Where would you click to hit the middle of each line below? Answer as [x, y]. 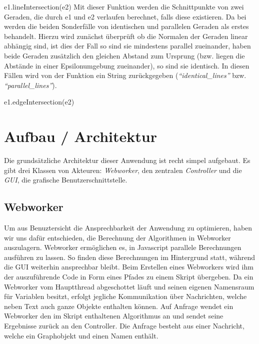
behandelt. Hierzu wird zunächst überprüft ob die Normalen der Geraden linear [126, 36]
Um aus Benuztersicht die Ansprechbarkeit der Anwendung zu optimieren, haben [128, 228]
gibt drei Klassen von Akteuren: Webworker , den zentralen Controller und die [123, 170]
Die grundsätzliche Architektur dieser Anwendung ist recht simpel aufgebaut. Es [127, 160]
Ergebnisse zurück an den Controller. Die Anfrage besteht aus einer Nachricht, [124, 325]
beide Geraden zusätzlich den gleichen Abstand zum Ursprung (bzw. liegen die [124, 55]
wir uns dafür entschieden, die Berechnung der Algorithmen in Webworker [117, 237]
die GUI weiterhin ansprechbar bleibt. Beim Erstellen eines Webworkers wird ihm [129, 267]
